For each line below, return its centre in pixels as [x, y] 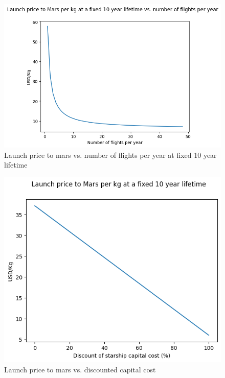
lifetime [16, 165]
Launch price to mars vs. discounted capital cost [80, 369]
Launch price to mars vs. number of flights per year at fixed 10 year [110, 155]
